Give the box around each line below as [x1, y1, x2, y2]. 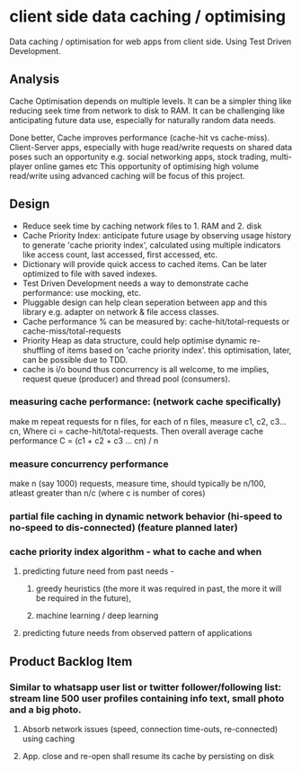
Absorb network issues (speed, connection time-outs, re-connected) [22, 724, 279, 735]
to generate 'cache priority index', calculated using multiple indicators [22, 239, 281, 250]
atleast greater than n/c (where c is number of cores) [9, 488, 206, 498]
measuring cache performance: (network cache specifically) [9, 396, 281, 408]
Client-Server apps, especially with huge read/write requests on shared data [9, 141, 293, 152]
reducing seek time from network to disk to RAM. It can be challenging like [9, 105, 286, 116]
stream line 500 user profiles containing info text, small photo [9, 692, 285, 704]
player [9, 160, 33, 172]
